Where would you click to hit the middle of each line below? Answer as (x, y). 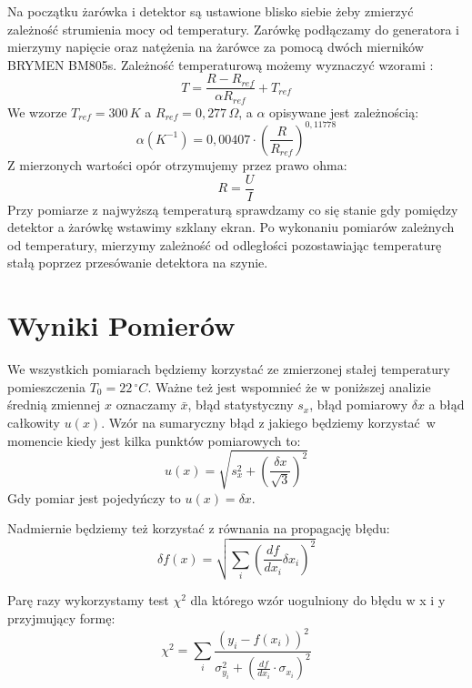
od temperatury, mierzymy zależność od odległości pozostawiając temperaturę (225, 244)
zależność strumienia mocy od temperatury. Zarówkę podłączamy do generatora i (234, 29)
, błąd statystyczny (241, 405)
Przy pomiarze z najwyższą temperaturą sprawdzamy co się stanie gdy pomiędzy (233, 209)
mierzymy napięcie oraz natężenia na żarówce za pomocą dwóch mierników (216, 47)
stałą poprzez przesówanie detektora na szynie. (138, 263)
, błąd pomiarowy (359, 405)
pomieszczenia (47, 386)
